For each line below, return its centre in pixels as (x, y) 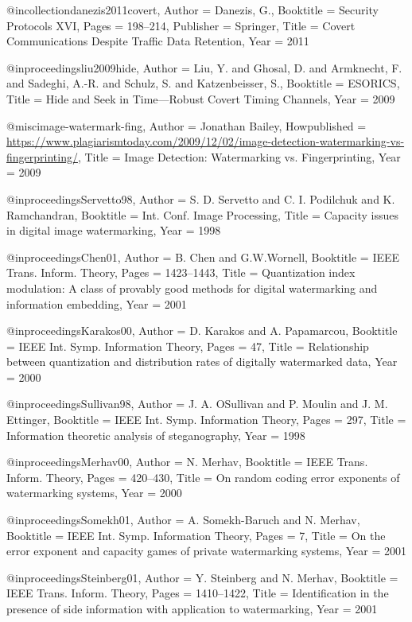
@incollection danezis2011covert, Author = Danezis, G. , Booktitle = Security (192, 10)
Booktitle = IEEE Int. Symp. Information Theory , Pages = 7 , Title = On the (196, 535)
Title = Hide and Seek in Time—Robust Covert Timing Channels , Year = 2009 (201, 98)
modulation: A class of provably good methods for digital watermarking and (192, 288)
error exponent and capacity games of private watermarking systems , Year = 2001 (206, 551)
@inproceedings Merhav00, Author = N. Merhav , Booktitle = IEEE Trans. (187, 462)
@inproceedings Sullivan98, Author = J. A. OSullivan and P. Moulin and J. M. (197, 404)
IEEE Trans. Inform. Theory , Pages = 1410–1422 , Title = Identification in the (198, 593)
